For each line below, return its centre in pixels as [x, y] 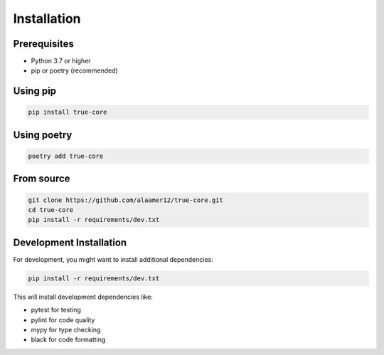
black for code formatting [68, 340]
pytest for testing [56, 310]
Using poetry [43, 135]
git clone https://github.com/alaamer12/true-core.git [126, 200]
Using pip [35, 91]
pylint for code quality [63, 319]
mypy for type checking [66, 330]
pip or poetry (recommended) [75, 70]
